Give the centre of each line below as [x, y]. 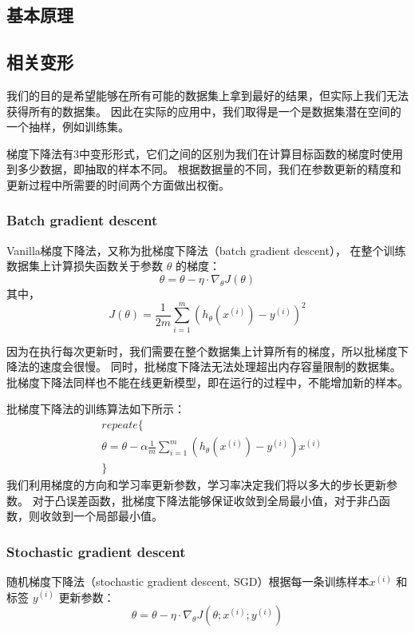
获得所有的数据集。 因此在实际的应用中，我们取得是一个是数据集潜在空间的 [204, 111]
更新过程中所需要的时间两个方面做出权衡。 [118, 184]
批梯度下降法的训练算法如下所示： [96, 409]
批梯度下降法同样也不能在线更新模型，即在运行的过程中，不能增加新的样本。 [207, 382]
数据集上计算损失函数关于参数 [85, 266]
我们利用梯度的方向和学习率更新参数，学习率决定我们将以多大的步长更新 [196, 485]
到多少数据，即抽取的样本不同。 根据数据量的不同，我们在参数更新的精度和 [204, 169]
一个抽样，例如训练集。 [68, 127]
